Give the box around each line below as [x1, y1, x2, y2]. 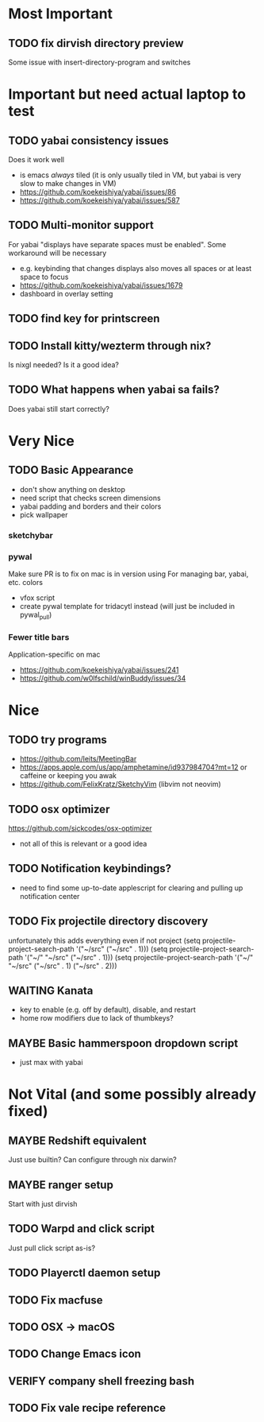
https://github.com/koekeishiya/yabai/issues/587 [19, 196, 180, 205]
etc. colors [8, 578, 44, 587]
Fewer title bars [8, 631, 70, 642]
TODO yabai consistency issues [8, 134, 169, 147]
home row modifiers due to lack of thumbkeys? [19, 1013, 174, 1023]
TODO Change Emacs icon [8, 1347, 141, 1361]
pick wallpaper [19, 510, 69, 519]
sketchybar [8, 529, 53, 541]
